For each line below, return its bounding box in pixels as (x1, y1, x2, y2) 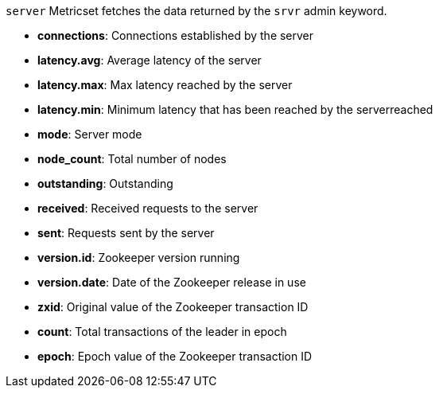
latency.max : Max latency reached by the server (37, 78, 293, 92)
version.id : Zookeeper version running (37, 251, 240, 264)
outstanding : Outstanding (37, 177, 173, 190)
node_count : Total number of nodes (37, 152, 227, 166)
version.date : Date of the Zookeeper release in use (37, 275, 306, 289)
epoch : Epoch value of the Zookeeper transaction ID (37, 349, 313, 363)
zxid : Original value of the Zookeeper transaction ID (37, 300, 309, 314)
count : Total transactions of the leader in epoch (37, 325, 287, 338)
